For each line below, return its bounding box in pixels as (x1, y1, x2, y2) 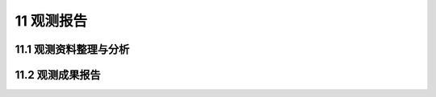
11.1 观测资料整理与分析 (15, 42, 130, 56)
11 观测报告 (15, 12, 88, 30)
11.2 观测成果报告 (15, 68, 101, 82)
